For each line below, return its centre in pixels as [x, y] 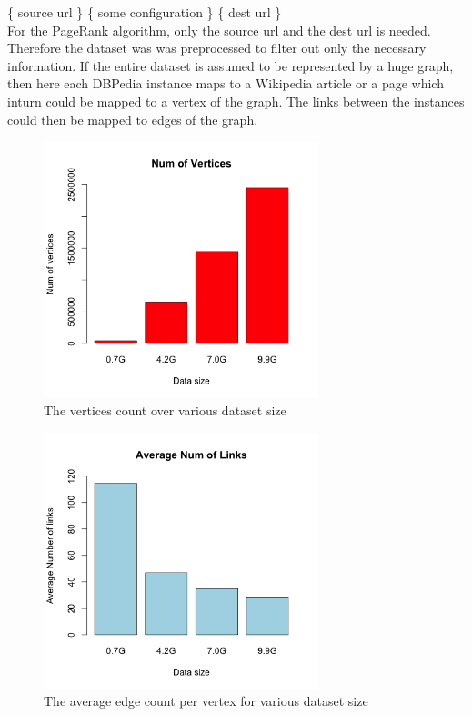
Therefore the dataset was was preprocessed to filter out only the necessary [217, 48]
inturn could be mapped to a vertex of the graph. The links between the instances [236, 101]
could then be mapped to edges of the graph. [133, 119]
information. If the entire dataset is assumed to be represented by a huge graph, [231, 65]
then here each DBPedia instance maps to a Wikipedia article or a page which [226, 83]
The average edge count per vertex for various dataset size [206, 701]
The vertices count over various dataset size [165, 409]
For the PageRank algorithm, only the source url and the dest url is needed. [219, 30]
